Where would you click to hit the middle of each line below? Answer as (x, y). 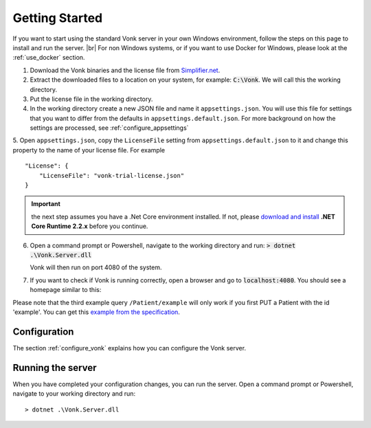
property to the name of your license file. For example (89, 150)
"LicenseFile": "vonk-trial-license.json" (112, 176)
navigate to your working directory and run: (74, 394)
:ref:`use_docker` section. (49, 58)
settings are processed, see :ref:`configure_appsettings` (109, 128)
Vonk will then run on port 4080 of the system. (96, 267)
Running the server (55, 368)
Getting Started (58, 18)
